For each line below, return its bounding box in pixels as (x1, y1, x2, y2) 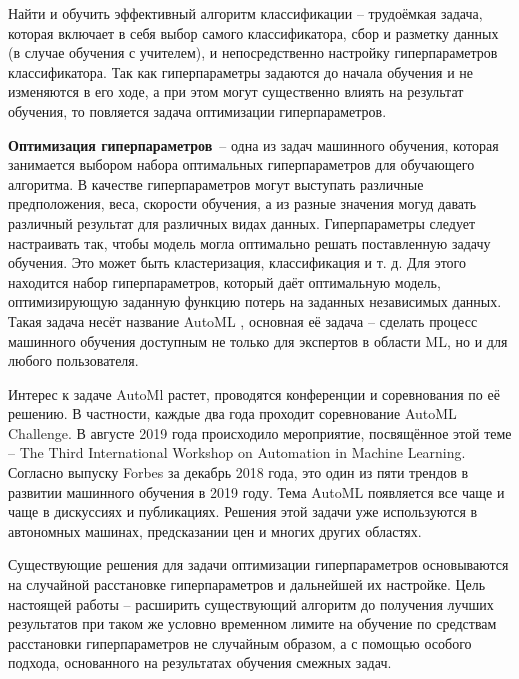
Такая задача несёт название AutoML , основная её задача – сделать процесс (8, 310, 478, 331)
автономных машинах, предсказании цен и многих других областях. (8, 520, 422, 541)
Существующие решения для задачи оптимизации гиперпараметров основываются (8, 554, 509, 575)
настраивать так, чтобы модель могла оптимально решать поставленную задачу (8, 232, 491, 253)
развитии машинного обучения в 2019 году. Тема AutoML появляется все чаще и (8, 481, 505, 502)
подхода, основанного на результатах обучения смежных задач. (8, 652, 392, 673)
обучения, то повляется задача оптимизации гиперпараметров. (8, 100, 387, 121)
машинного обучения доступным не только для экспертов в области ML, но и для (8, 330, 508, 351)
